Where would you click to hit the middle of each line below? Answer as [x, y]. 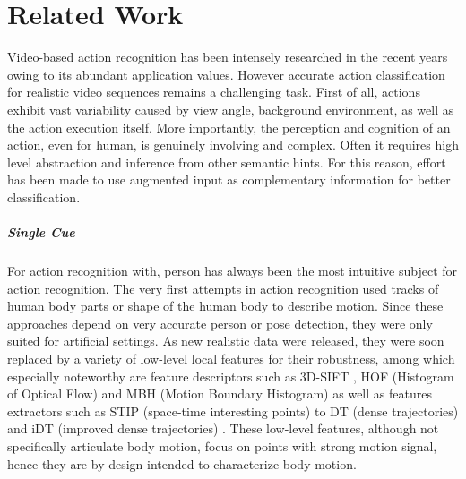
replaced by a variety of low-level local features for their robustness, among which [231, 358]
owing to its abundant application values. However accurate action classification [226, 74]
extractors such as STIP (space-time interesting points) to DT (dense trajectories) [233, 411]
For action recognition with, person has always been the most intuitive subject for [233, 271]
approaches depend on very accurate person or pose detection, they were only [220, 323]
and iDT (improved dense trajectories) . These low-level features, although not [223, 428]
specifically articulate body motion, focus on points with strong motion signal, [222, 445]
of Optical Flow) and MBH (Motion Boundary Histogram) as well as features [220, 393]
